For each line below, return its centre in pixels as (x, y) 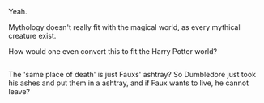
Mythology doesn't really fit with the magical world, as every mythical (124, 27)
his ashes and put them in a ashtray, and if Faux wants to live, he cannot (129, 83)
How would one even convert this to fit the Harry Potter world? (113, 51)
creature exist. (32, 36)
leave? (19, 92)
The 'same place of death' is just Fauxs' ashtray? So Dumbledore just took (132, 75)
